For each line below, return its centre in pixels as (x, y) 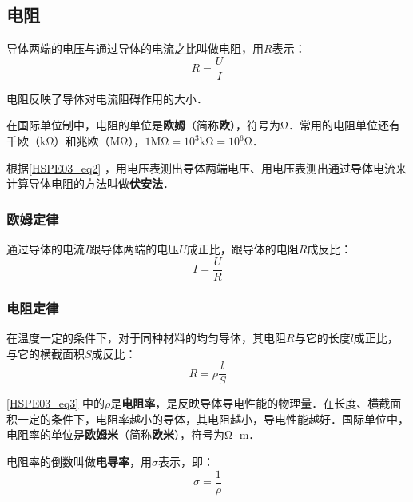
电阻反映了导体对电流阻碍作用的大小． (107, 98)
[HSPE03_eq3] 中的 (56, 403)
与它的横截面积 (46, 353)
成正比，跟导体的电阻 (242, 249)
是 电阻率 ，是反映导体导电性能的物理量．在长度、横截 (250, 403)
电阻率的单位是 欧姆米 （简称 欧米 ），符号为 (115, 434)
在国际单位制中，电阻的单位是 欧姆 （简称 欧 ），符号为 (143, 125)
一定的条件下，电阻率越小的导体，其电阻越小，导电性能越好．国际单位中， (213, 418)
